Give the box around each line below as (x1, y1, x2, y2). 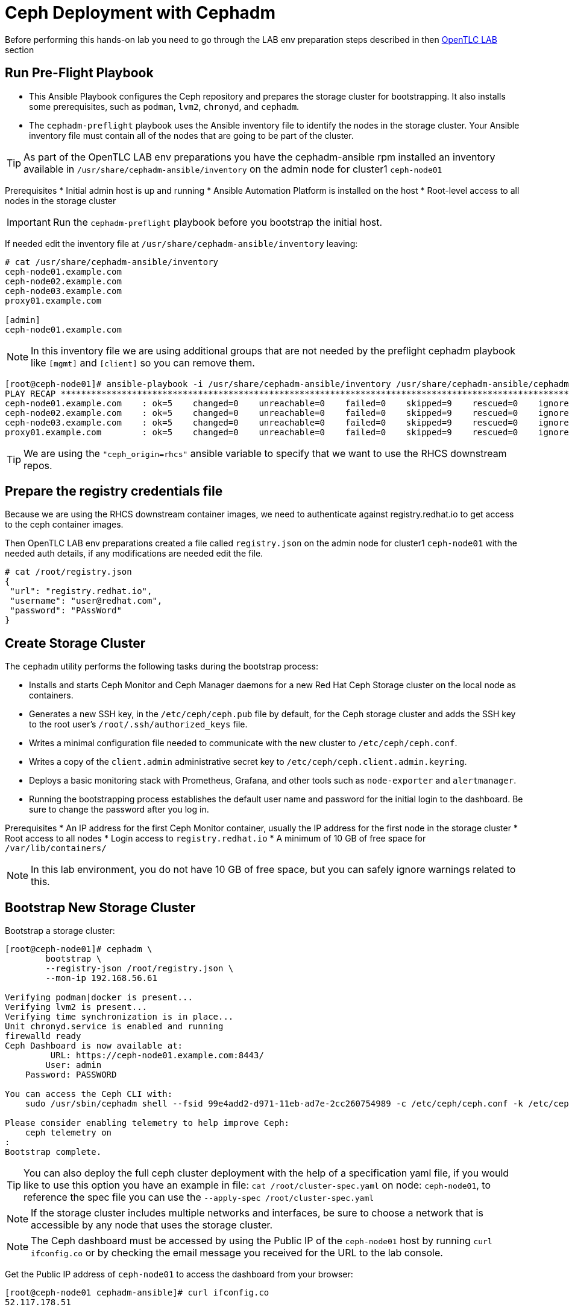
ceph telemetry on (25, 1128, 112, 1138)
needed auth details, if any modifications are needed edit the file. (5, 548, 263, 559)
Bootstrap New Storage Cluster (5, 899, 196, 915)
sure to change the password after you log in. (29, 804, 209, 815)
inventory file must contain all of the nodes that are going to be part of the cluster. (29, 130, 354, 141)
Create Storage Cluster (5, 635, 146, 651)
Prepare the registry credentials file (5, 484, 223, 499)
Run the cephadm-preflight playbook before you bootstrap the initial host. (52, 216, 383, 228)
